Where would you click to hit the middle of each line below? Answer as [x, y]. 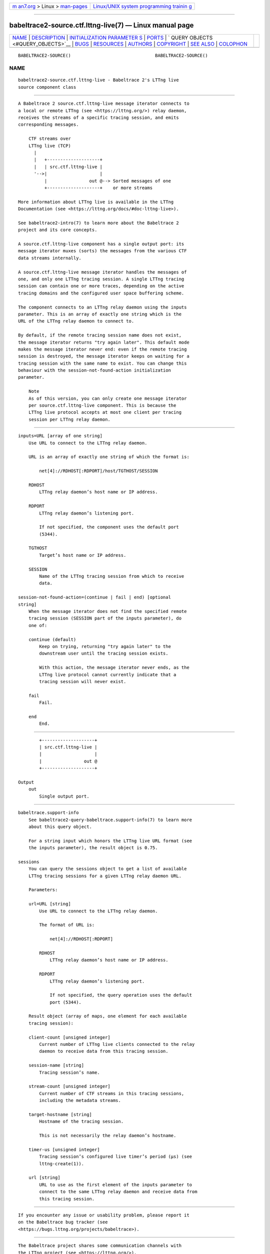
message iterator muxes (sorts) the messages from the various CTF [102, 251]
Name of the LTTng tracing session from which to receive [112, 576]
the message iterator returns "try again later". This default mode [104, 342]
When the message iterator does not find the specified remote [107, 611]
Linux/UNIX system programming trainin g [142, 6]
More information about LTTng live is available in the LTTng [96, 202]
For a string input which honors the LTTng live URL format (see [110, 841]
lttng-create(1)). [62, 1163]
